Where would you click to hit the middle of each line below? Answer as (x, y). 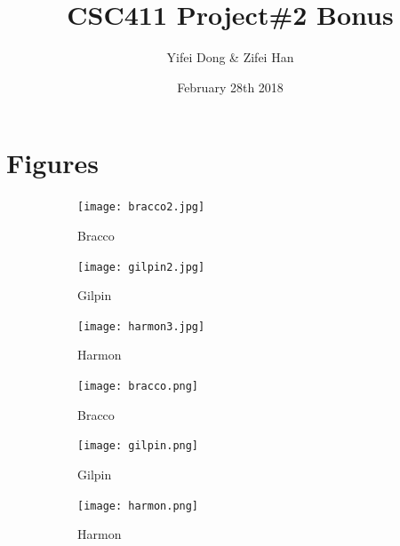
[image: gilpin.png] (138, 446)
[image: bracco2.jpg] (141, 207)
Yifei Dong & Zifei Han (230, 57)
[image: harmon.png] (138, 506)
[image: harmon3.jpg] (141, 326)
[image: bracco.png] (138, 386)
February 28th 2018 (230, 87)
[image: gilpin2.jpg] (141, 267)
